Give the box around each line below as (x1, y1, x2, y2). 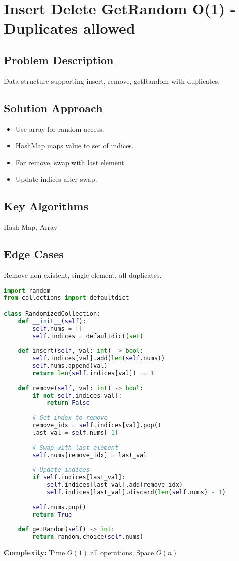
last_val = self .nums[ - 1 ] (32, 429, 119, 436)
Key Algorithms (4, 198, 88, 214)
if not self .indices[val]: (32, 392, 122, 399)
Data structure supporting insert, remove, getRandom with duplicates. (4, 75, 220, 86)
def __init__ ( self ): (18, 317, 86, 325)
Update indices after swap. (15, 174, 97, 184)
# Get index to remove (32, 414, 108, 422)
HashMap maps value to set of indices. (15, 140, 134, 151)
